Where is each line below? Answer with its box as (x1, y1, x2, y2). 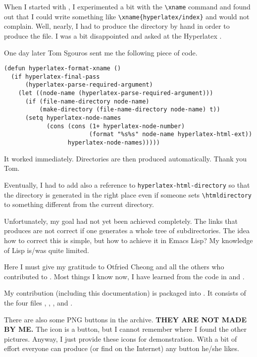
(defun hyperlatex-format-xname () (4, 65, 121, 72)
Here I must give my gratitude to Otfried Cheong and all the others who (4, 261, 224, 272)
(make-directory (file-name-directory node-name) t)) (39, 106, 220, 113)
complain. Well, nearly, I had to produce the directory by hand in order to (4, 21, 230, 31)
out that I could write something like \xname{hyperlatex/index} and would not (4, 11, 250, 21)
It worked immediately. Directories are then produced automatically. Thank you (4, 153, 247, 163)
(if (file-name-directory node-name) (25, 98, 150, 105)
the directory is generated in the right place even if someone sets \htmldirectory (4, 189, 252, 200)
